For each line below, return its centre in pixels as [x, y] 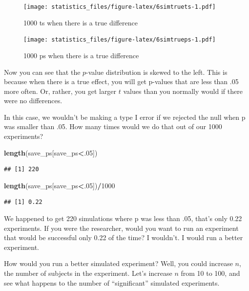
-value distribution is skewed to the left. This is [157, 72]
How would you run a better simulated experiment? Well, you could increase [118, 263]
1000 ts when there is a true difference [81, 22]
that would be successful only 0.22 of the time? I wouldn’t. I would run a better [124, 237]
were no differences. [33, 101]
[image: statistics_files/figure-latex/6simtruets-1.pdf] [120, 7]
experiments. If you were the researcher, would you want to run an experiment [121, 228]
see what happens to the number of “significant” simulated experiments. [112, 282]
